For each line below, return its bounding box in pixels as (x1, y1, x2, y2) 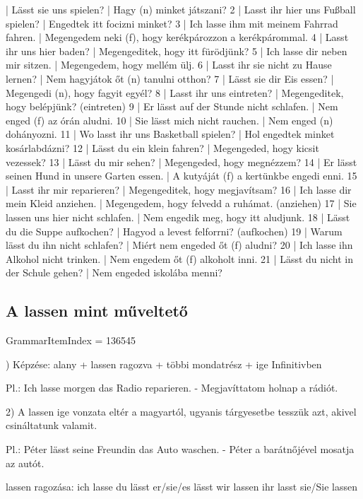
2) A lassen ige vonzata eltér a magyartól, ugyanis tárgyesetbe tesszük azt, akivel (6, 404, 357, 418)
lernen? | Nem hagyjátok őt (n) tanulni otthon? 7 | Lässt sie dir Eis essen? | (6, 71, 334, 86)
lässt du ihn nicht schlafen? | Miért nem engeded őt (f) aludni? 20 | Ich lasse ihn (6, 237, 353, 252)
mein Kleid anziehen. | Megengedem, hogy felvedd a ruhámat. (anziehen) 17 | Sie (6, 196, 357, 211)
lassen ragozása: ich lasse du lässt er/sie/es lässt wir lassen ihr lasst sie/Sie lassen (6, 479, 358, 494)
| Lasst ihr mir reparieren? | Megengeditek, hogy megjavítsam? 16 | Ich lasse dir (6, 182, 352, 196)
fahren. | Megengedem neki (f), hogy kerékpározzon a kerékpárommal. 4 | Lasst (6, 30, 349, 45)
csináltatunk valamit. (6, 418, 97, 433)
